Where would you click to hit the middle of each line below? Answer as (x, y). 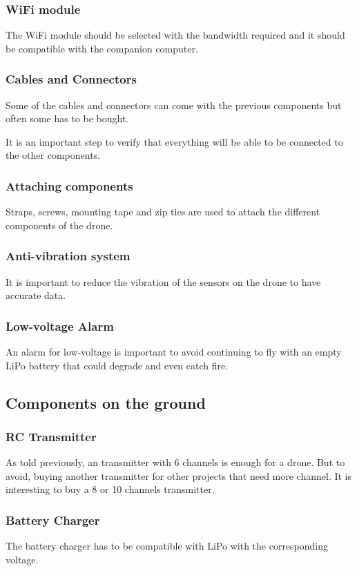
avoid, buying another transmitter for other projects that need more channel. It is (179, 475)
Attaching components (69, 185)
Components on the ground (106, 402)
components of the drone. (59, 225)
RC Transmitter (51, 436)
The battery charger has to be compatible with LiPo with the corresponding (167, 546)
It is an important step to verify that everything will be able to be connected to (174, 141)
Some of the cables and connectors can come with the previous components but (174, 105)
